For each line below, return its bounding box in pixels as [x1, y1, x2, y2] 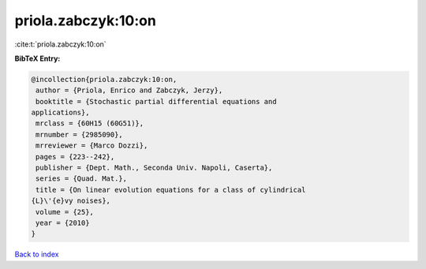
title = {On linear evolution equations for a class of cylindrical [35, 185, 306, 194]
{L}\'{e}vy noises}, [31, 196, 110, 205]
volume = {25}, [35, 207, 95, 216]
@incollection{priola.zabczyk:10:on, [31, 75, 177, 84]
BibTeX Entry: [14, 54, 61, 63]
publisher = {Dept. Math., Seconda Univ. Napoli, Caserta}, [35, 163, 273, 173]
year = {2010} [35, 219, 90, 227]
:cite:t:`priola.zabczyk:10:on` [14, 39, 106, 49]
